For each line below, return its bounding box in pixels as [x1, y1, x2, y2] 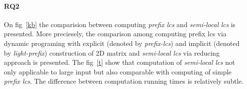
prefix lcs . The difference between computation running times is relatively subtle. [4, 76, 244, 86]
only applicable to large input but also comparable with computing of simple [4, 66, 232, 76]
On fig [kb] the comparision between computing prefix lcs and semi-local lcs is [4, 19, 236, 29]
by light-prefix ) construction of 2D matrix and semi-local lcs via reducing [4, 47, 220, 58]
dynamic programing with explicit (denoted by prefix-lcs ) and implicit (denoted [4, 38, 240, 48]
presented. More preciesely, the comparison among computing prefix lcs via [4, 29, 227, 39]
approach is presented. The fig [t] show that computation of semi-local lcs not [4, 57, 235, 67]
